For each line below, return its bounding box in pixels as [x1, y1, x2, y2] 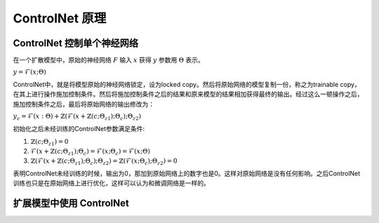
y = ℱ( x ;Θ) [13, 68, 46, 76]
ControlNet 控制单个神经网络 [13, 37, 138, 49]
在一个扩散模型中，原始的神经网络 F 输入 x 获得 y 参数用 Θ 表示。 [13, 56, 204, 65]
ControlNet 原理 [13, 11, 107, 26]
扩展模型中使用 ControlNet [13, 197, 129, 209]
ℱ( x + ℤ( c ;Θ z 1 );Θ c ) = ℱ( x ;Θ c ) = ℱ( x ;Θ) [30, 147, 150, 157]
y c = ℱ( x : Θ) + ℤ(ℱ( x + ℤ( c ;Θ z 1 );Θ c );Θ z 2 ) [13, 112, 142, 122]
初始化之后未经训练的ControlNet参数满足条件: [13, 124, 145, 133]
